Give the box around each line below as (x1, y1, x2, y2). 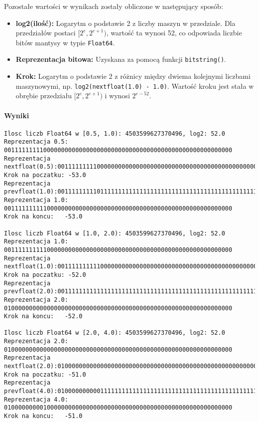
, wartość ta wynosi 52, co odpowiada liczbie (106, 27, 242, 38)
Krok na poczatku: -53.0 (4, 172, 86, 179)
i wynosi (105, 90, 130, 101)
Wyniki (4, 110, 29, 120)
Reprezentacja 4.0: (4, 396, 68, 403)
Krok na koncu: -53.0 (4, 213, 83, 220)
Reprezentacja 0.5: (4, 138, 68, 146)
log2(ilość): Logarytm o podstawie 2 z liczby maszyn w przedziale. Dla (15, 17, 236, 28)
